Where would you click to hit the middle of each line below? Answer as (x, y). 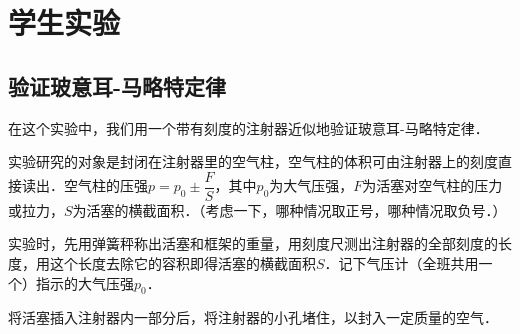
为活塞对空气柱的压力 (432, 185)
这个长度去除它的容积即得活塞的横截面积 (182, 263)
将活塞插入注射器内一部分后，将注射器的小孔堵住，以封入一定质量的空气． (253, 317)
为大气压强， (311, 185)
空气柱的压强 (105, 185)
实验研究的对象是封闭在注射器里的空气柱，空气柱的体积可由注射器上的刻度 (253, 161)
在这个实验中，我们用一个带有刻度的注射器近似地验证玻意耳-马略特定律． (248, 127)
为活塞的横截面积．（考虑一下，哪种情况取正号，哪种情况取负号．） (289, 209)
